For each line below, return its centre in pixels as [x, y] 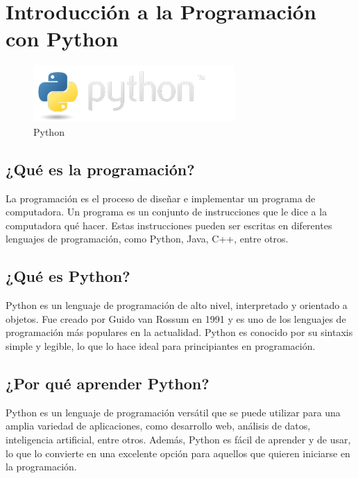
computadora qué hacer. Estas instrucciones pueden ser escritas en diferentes [169, 225]
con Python [62, 38]
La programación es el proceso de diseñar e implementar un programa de [161, 198]
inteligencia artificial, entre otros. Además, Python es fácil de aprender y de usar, [178, 440]
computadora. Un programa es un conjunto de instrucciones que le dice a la [167, 212]
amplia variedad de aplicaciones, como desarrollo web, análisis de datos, [158, 426]
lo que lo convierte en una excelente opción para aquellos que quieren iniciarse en [178, 453]
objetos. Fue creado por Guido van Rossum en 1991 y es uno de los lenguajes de [176, 318]
